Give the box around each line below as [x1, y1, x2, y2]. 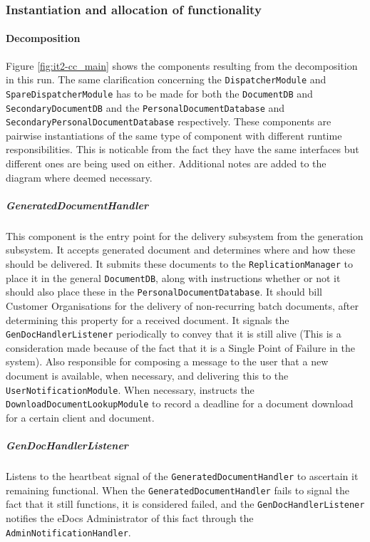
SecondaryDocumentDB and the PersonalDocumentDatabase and [6, 100, 285, 115]
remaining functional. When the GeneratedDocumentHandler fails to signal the [6, 482, 349, 497]
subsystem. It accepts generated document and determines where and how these [6, 242, 356, 257]
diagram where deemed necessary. [6, 170, 153, 184]
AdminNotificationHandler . [6, 524, 131, 539]
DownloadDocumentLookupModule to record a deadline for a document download [6, 396, 354, 411]
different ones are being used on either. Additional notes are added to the [6, 156, 327, 171]
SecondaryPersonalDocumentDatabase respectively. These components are [6, 114, 332, 129]
